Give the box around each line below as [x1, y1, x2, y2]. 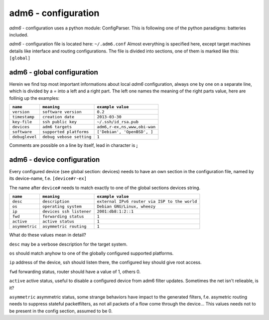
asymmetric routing [42, 224, 87, 229]
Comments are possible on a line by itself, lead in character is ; [9, 142, 138, 148]
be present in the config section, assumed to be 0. [9, 308, 113, 314]
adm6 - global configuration [9, 68, 98, 76]
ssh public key [42, 119, 77, 125]
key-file [12, 119, 32, 125]
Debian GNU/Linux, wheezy [97, 204, 156, 209]
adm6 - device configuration [9, 155, 100, 164]
